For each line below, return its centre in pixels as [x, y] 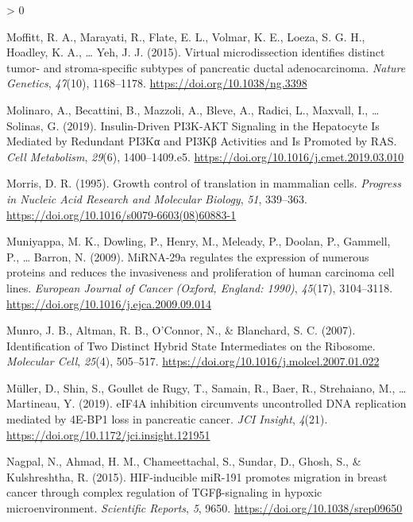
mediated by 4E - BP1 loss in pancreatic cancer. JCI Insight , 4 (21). [167, 419]
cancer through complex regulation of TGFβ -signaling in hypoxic [164, 492]
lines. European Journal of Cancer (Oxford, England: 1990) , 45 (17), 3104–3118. [200, 287]
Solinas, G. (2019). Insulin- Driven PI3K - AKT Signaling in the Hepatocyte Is [193, 125]
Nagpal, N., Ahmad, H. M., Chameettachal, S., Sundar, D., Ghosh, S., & [184, 461]
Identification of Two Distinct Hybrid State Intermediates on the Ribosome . [191, 345]
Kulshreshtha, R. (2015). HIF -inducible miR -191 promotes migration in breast [197, 476]
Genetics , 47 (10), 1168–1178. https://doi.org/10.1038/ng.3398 [157, 83]
